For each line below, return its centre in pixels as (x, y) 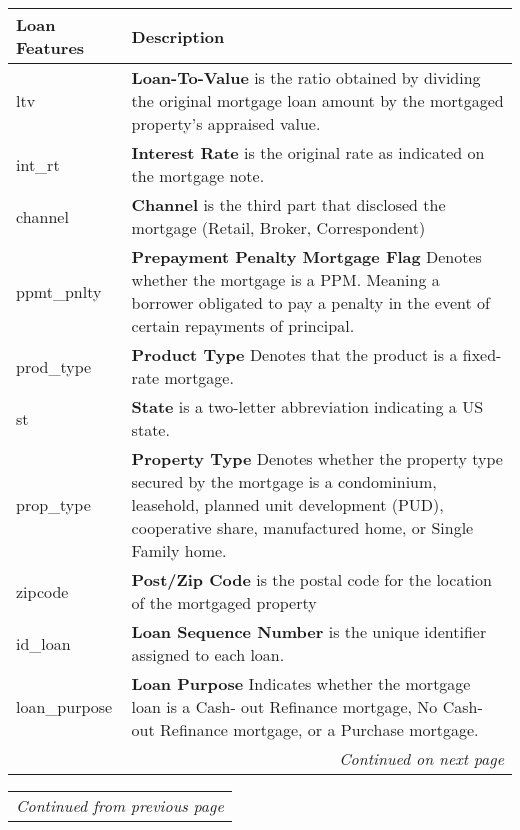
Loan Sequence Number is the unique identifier (309, 631)
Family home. (179, 550)
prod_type (54, 366)
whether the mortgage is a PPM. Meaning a (285, 279)
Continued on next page (421, 758)
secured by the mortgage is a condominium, (284, 481)
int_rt (38, 164)
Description (178, 36)
